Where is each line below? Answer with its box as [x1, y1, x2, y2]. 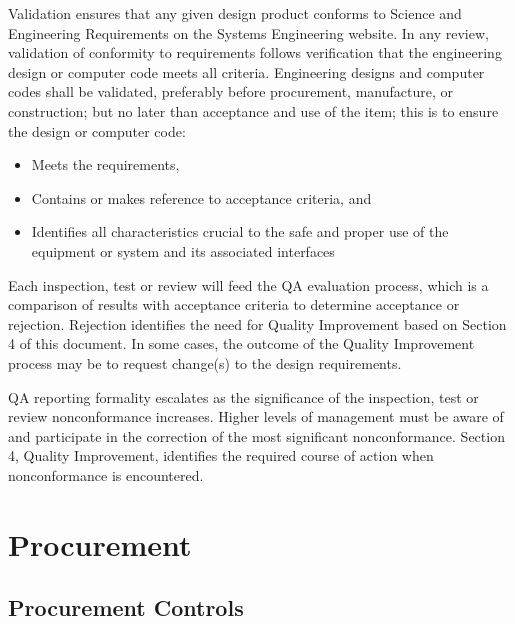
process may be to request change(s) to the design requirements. [8, 352, 402, 373]
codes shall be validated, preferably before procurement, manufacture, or [8, 81, 453, 102]
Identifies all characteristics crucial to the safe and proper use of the [31, 221, 449, 242]
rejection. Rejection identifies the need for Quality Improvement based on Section [8, 313, 507, 334]
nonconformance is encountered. [8, 464, 204, 485]
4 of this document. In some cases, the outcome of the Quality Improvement [8, 333, 475, 354]
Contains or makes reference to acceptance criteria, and [31, 187, 372, 208]
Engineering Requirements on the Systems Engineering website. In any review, [8, 22, 489, 43]
